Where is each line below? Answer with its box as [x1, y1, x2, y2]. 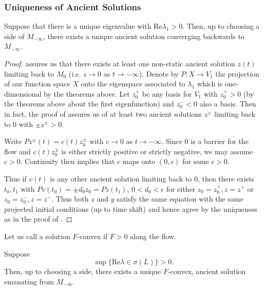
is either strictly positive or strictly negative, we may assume [61, 146, 253, 156]
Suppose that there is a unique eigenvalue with [4, 21, 152, 31]
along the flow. [130, 230, 176, 241]
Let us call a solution [4, 230, 70, 241]
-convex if [77, 230, 108, 241]
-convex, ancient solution [167, 266, 246, 277]
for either [166, 183, 196, 194]
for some [182, 156, 209, 167]
